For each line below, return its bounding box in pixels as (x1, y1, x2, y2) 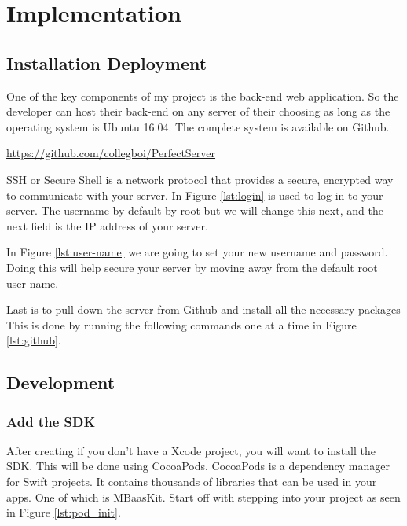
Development (6, 370, 115, 395)
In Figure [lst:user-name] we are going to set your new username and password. (6, 244, 388, 260)
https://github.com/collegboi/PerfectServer (6, 145, 216, 161)
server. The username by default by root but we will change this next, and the (6, 202, 383, 219)
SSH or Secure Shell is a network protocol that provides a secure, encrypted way (6, 171, 394, 187)
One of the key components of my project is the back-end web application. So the (6, 87, 399, 104)
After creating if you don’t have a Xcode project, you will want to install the (6, 442, 376, 458)
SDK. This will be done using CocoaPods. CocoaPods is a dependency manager (6, 458, 390, 474)
